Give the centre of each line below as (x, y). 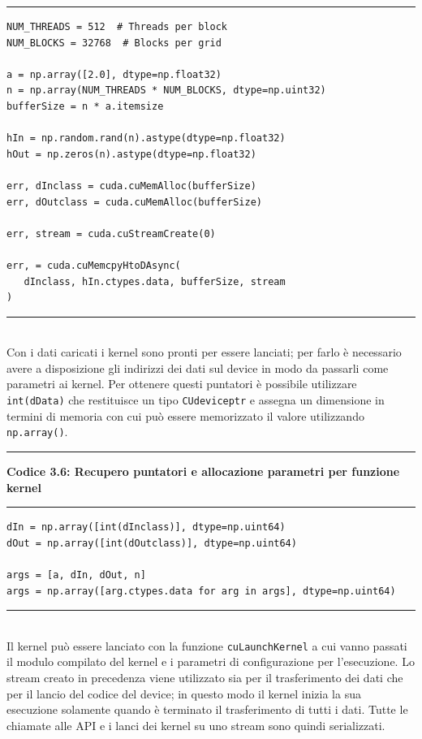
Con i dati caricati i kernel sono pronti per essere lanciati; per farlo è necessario (204, 352)
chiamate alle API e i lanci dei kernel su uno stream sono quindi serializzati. (196, 725)
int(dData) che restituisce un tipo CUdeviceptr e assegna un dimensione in (196, 400)
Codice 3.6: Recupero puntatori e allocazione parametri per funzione (203, 471)
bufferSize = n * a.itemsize (85, 106)
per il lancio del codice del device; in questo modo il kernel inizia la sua (184, 693)
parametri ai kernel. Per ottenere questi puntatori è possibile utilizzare (182, 384)
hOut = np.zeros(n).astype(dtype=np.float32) (131, 154)
